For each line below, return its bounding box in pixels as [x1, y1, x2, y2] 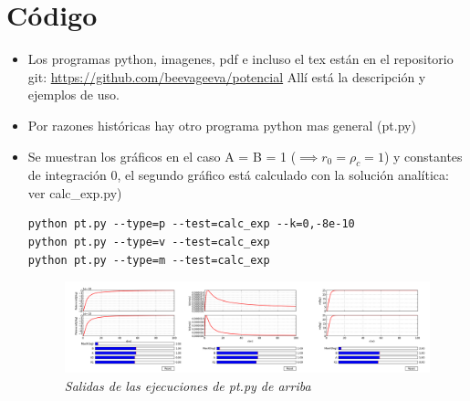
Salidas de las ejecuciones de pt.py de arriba [64, 375, 311, 395]
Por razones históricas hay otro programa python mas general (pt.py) [27, 115, 416, 134]
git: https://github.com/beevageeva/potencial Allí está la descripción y [27, 67, 426, 86]
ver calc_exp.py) [27, 183, 122, 202]
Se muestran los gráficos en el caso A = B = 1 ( [27, 146, 297, 165]
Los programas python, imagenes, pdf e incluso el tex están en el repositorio [27, 49, 454, 69]
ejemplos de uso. [27, 85, 120, 104]
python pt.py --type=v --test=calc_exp [27, 236, 270, 249]
